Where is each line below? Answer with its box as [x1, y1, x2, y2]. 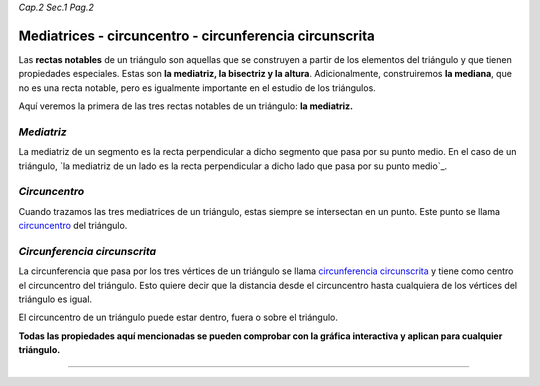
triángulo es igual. [18, 293, 93, 305]
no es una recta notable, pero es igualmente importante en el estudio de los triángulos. [18, 81, 377, 94]
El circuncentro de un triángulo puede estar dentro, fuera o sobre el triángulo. [18, 311, 339, 324]
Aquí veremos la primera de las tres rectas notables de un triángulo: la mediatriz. [18, 100, 354, 112]
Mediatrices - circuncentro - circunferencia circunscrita [18, 27, 375, 44]
